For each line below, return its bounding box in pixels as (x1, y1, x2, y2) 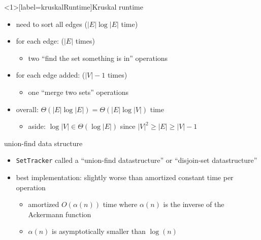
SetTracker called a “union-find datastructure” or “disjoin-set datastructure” (16, 155, 257, 165)
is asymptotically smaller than (52, 226, 146, 236)
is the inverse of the (163, 199, 224, 210)
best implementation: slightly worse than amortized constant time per (16, 172, 234, 182)
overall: (16, 104, 39, 114)
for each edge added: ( (16, 70, 85, 80)
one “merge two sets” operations (28, 86, 129, 97)
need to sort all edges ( (16, 18, 87, 29)
